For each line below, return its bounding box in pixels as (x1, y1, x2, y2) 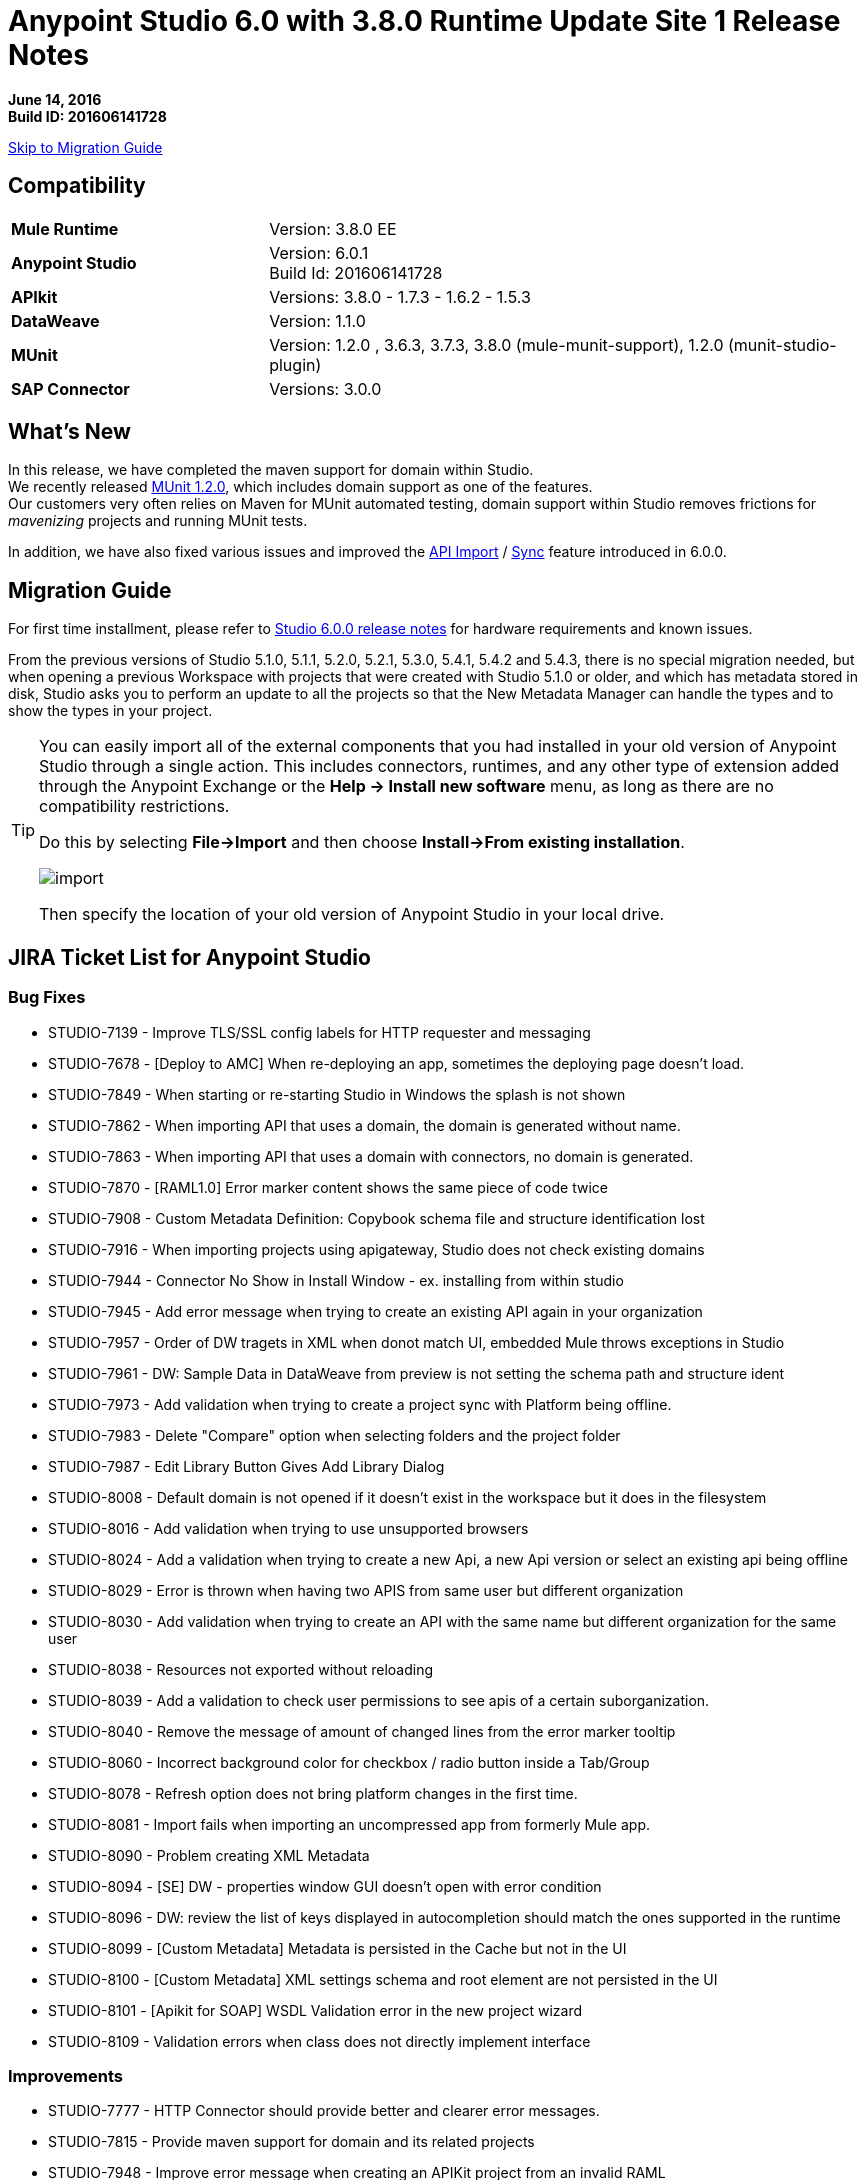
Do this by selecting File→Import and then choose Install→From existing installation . (39, 832, 685, 853)
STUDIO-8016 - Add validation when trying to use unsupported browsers (48, 1519, 529, 1537)
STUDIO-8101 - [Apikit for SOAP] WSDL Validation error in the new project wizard (48, 2001, 583, 2019)
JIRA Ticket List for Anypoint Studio (8, 944, 371, 970)
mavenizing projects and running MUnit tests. (8, 512, 308, 530)
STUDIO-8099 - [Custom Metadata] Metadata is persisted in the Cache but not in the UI (48, 1939, 627, 1957)
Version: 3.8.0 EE (269, 218, 397, 239)
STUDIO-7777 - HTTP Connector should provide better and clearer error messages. (48, 2102, 600, 2120)
